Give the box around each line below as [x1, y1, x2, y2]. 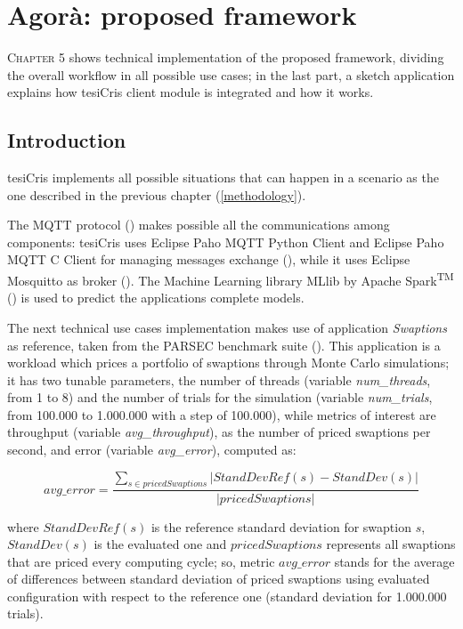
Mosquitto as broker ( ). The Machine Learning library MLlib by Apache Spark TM [7, 269, 454, 289]
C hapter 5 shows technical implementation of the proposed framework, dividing [7, 48, 444, 67]
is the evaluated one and [93, 535, 227, 553]
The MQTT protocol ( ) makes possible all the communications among [7, 215, 390, 234]
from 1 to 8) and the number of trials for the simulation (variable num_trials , [7, 388, 433, 407]
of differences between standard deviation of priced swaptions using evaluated [7, 569, 430, 588]
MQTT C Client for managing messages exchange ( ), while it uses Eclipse [7, 250, 410, 269]
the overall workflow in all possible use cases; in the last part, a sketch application [7, 65, 455, 84]
